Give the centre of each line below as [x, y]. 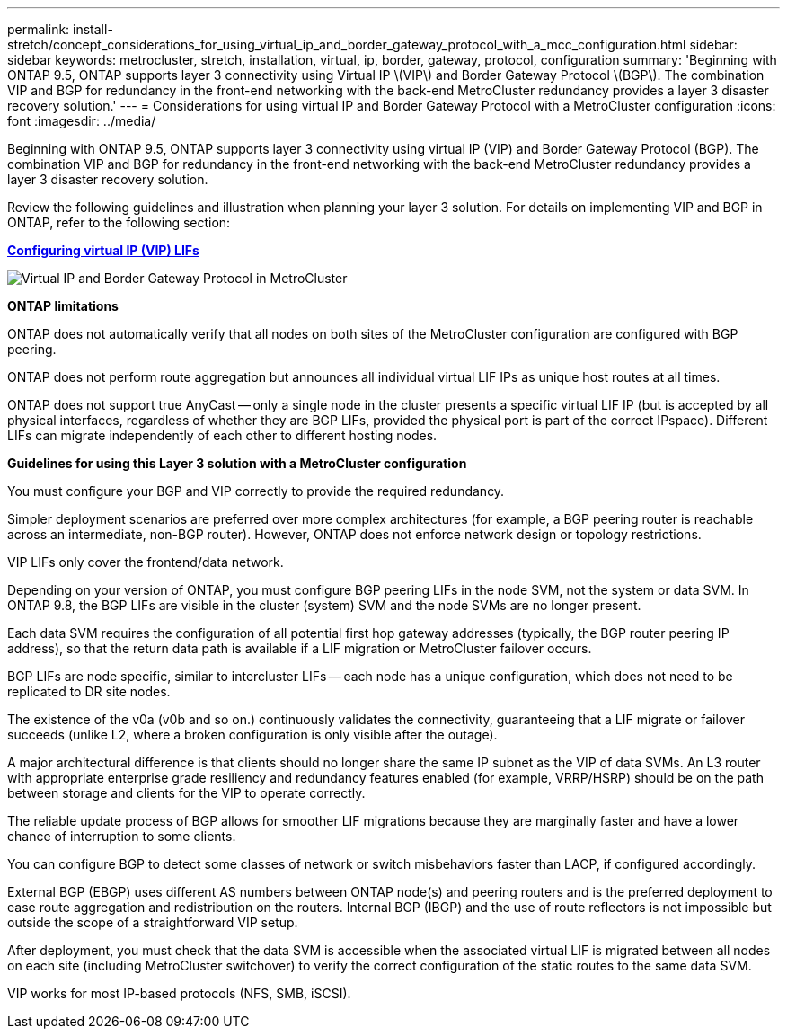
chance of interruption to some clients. [122, 836]
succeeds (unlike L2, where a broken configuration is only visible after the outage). [252, 735]
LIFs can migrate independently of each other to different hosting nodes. [222, 435]
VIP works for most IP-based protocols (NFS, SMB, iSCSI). [179, 993]
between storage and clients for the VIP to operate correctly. [186, 793]
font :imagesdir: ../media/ [82, 121]
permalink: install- [60, 29]
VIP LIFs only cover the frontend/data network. [146, 562]
